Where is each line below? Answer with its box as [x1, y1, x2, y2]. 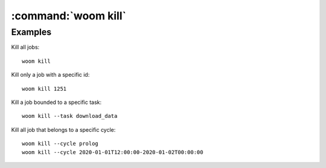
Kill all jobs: [11, 44, 40, 51]
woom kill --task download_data [22, 112, 118, 120]
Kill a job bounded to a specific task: [11, 99, 102, 106]
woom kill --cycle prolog [22, 140, 99, 147]
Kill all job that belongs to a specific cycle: [11, 126, 116, 133]
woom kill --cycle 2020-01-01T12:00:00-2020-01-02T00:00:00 [22, 149, 203, 155]
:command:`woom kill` [11, 9, 127, 22]
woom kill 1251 [22, 85, 67, 92]
